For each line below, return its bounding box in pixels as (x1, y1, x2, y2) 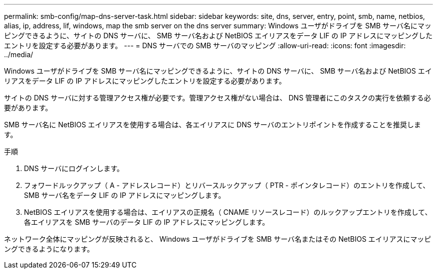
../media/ (4, 50, 33, 59)
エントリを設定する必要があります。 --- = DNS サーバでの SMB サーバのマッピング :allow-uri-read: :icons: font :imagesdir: (4, 41, 406, 50)
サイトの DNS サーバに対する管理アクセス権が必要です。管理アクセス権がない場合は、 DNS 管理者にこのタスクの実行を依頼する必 (4, 93, 431, 102)
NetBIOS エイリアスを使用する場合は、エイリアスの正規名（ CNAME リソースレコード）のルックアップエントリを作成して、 (24, 208, 432, 216)
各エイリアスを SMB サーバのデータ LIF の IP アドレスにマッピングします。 (24, 218, 269, 226)
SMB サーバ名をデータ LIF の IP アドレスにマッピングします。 (24, 191, 225, 199)
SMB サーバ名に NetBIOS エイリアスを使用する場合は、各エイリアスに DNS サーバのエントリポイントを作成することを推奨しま (4, 120, 421, 129)
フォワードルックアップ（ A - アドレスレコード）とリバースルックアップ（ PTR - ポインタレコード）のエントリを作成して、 (24, 181, 430, 189)
